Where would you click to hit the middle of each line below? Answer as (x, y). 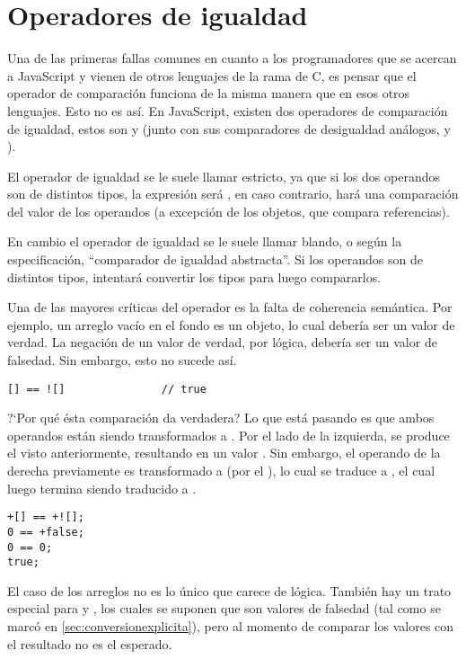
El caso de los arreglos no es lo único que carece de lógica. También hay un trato (229, 590)
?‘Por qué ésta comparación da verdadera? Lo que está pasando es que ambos (221, 418)
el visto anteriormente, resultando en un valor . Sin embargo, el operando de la (224, 453)
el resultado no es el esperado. (90, 643)
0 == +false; (46, 532)
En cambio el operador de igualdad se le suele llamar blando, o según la (205, 241)
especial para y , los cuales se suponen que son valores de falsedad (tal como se (224, 608)
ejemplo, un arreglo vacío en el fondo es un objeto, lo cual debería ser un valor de (231, 324)
